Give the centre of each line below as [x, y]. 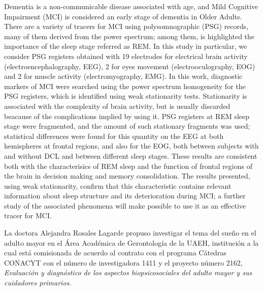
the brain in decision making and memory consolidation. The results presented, [127, 176]
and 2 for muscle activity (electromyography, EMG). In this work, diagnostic [123, 76]
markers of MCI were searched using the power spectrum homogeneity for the [125, 86]
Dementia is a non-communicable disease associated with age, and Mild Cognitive [131, 6]
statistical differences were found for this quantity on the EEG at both [114, 136]
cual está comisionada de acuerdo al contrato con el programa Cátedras [115, 253]
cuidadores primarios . [38, 283]
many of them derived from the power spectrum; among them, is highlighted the [129, 36]
